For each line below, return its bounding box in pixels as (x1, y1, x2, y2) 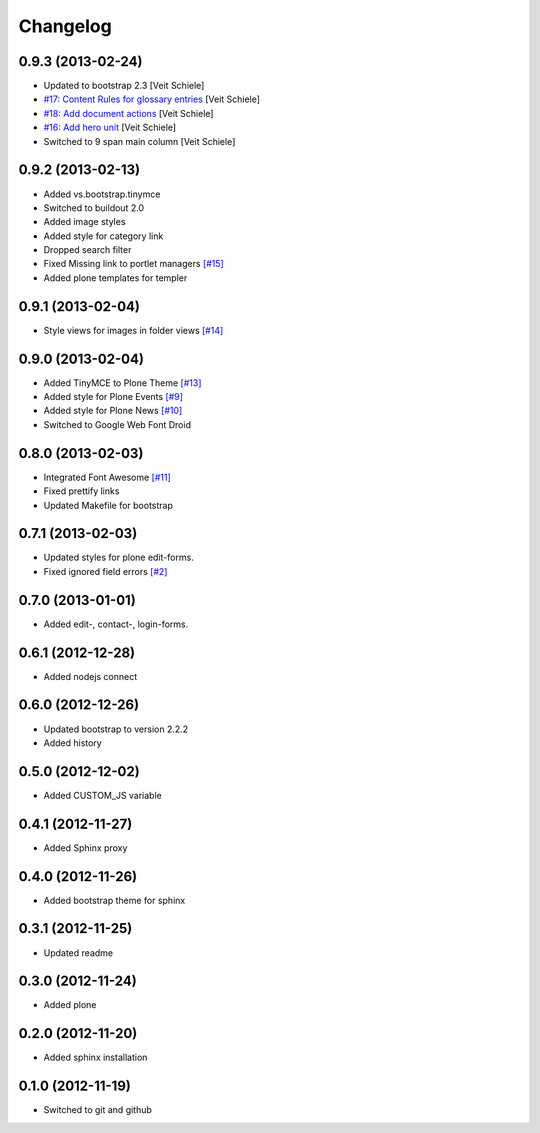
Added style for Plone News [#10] (43, 405, 183, 417)
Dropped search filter (43, 244, 132, 256)
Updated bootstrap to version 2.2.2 (43, 723, 189, 735)
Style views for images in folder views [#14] (43, 324, 224, 336)
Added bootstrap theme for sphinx (43, 894, 186, 906)
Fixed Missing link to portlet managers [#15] (43, 258, 224, 270)
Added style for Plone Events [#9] (43, 391, 184, 403)
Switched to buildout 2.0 (43, 201, 145, 214)
